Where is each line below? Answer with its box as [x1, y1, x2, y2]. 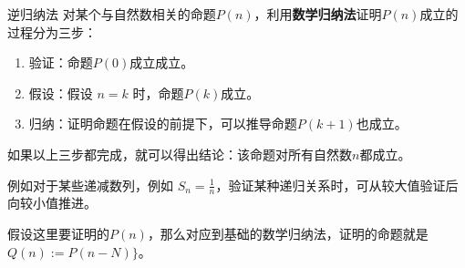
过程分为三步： [7, 22, 97, 41]
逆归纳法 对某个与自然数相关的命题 [7, 5, 216, 23]
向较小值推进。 [7, 193, 97, 212]
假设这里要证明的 [7, 223, 109, 242]
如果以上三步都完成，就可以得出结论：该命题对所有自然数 [7, 144, 352, 163]
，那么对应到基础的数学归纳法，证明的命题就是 [147, 223, 429, 242]
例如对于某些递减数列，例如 [7, 175, 173, 194]
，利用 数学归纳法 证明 [253, 5, 382, 23]
